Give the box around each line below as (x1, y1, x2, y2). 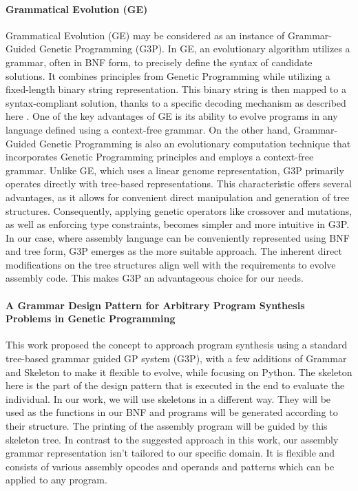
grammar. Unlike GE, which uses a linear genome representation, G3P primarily (6, 163, 344, 177)
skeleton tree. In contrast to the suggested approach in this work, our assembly (6, 432, 339, 446)
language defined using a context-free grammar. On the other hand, (6, 122, 291, 136)
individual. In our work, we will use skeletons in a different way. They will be (6, 391, 331, 406)
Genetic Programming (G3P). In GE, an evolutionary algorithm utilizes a (39, 41, 350, 56)
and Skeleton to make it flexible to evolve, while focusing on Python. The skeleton (6, 364, 352, 379)
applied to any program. (6, 472, 107, 487)
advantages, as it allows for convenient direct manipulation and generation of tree (6, 189, 350, 204)
